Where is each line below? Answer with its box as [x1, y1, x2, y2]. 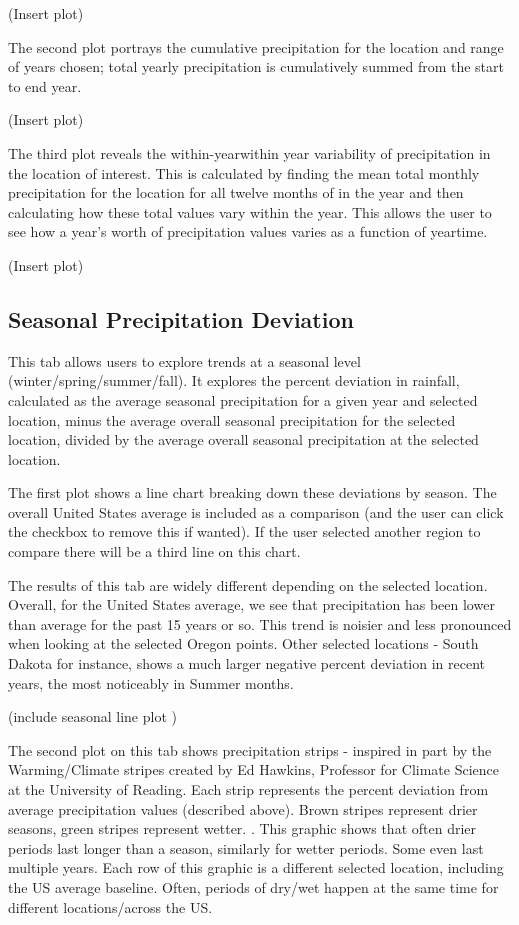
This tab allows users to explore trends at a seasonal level [8, 350, 361, 371]
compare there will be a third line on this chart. [8, 541, 301, 562]
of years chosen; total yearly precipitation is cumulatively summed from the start [8, 56, 505, 77]
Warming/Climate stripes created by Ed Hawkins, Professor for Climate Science [8, 759, 499, 780]
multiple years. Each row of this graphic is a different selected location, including [8, 857, 504, 878]
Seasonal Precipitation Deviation [8, 303, 354, 334]
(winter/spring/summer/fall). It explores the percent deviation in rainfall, [8, 370, 460, 391]
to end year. [8, 75, 82, 96]
